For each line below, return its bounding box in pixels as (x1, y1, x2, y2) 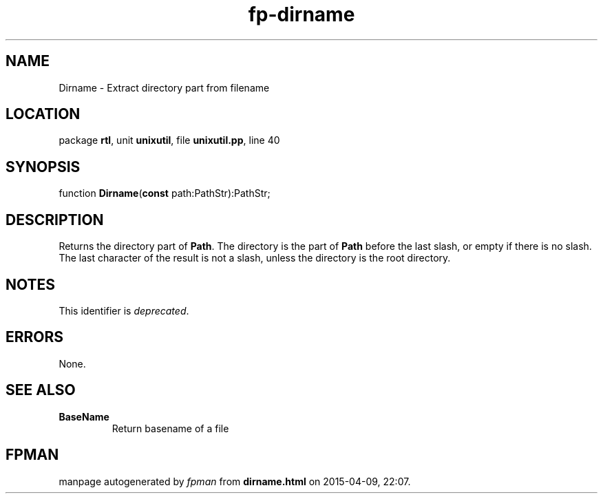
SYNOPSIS (6, 158, 81, 176)
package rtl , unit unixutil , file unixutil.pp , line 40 (59, 134, 280, 147)
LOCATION (6, 105, 81, 123)
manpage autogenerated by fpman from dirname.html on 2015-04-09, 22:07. (59, 475, 411, 487)
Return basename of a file (112, 422, 229, 434)
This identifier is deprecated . (59, 304, 189, 317)
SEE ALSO (6, 381, 76, 399)
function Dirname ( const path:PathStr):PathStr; (59, 187, 271, 200)
